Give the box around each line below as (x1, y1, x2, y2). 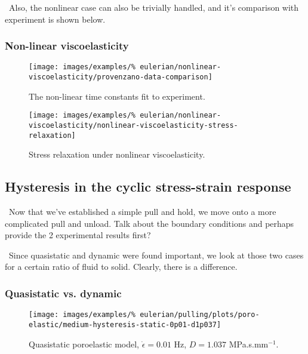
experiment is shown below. (5, 13, 106, 25)
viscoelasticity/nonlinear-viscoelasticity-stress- (29, 121, 238, 130)
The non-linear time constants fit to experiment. (29, 90, 205, 102)
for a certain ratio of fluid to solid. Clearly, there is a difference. (5, 260, 238, 273)
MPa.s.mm (229, 337, 269, 350)
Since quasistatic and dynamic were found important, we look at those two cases (8, 248, 304, 261)
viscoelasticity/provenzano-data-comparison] (29, 73, 212, 82)
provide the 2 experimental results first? (5, 229, 151, 241)
